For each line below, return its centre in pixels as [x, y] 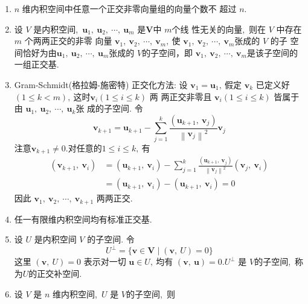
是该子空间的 [272, 52]
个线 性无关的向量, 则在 [219, 29]
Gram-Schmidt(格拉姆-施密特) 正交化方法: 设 [101, 84]
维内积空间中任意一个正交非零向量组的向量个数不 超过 [129, 8]
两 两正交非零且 [181, 96]
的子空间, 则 [151, 293]
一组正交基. [37, 64]
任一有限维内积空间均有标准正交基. [83, 219]
